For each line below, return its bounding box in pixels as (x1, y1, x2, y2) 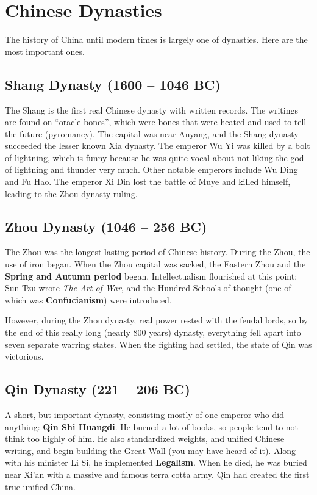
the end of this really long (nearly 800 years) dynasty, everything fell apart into (5, 326, 301, 339)
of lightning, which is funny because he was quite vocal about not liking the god (5, 151, 304, 164)
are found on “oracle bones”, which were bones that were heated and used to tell (5, 115, 307, 128)
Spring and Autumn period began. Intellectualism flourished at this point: (5, 269, 297, 282)
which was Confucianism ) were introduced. (5, 293, 172, 306)
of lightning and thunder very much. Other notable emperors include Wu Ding (5, 163, 298, 176)
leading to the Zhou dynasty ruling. (5, 187, 138, 200)
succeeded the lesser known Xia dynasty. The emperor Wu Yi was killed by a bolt (5, 139, 310, 152)
